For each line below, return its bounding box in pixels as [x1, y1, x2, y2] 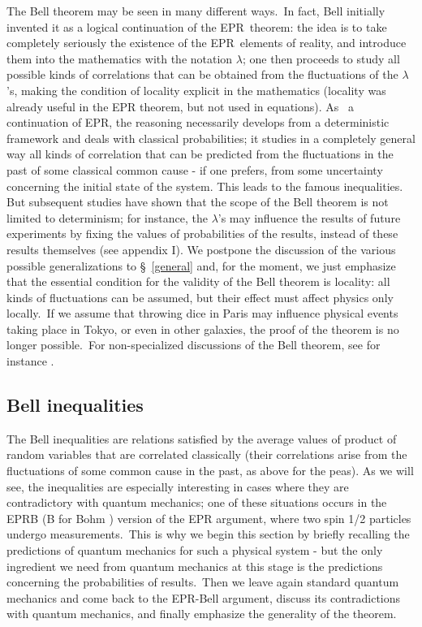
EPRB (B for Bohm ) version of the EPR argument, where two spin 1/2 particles [6, 509, 411, 526]
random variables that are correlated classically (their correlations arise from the [6, 446, 407, 463]
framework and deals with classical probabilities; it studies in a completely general [6, 129, 416, 146]
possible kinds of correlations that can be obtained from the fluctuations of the [6, 66, 398, 83]
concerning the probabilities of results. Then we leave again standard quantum [6, 573, 399, 590]
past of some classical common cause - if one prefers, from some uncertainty [6, 161, 383, 178]
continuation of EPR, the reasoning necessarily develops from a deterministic [6, 114, 390, 131]
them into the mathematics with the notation [6, 50, 233, 67]
